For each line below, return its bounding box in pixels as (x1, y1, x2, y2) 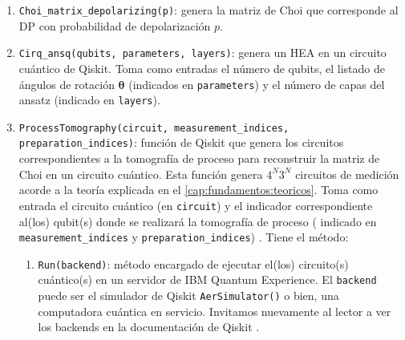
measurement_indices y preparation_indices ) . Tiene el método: (18, 229, 349, 245)
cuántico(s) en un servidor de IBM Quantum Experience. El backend (38, 271, 377, 288)
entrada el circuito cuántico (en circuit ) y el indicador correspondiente (18, 196, 373, 213)
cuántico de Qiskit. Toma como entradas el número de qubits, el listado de (18, 59, 385, 76)
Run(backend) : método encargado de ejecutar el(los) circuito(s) (38, 255, 349, 272)
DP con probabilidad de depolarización (18, 17, 211, 34)
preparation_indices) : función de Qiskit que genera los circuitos (18, 134, 344, 151)
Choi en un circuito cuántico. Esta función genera (18, 165, 263, 182)
